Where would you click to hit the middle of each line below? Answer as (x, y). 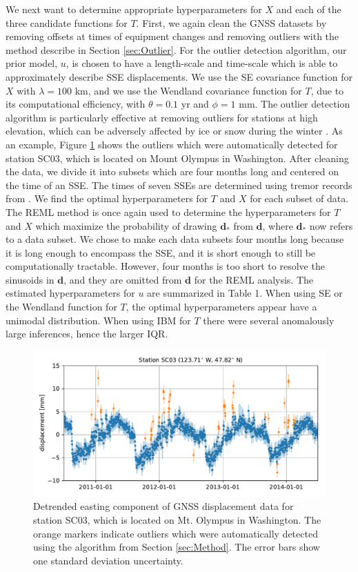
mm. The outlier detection (295, 104)
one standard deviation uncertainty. (108, 560)
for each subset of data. (299, 198)
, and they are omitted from (123, 279)
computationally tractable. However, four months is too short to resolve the (165, 266)
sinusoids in (30, 279)
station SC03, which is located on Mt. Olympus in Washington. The (177, 520)
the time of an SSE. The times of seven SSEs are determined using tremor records (179, 185)
